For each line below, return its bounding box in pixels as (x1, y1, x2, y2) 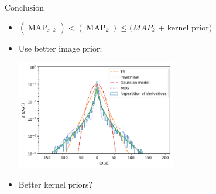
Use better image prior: (18, 42, 102, 54)
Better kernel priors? (18, 178, 93, 190)
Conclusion (5, 1, 44, 13)
